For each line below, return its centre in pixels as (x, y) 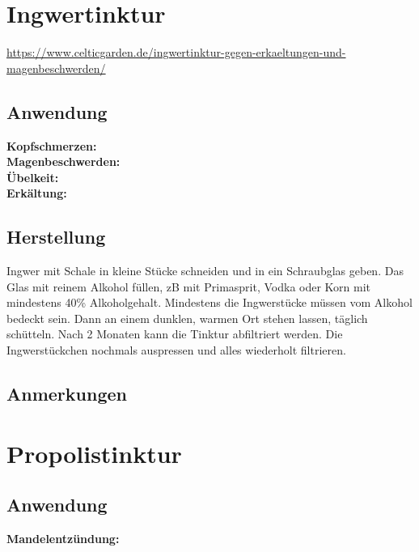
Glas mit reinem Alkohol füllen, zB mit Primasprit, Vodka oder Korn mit (189, 286)
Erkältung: (37, 193)
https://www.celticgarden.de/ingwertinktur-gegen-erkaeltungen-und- (176, 52)
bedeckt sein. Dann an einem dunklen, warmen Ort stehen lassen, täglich (187, 318)
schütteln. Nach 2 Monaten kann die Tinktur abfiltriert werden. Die (175, 334)
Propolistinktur (94, 453)
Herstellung (56, 237)
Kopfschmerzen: (52, 145)
